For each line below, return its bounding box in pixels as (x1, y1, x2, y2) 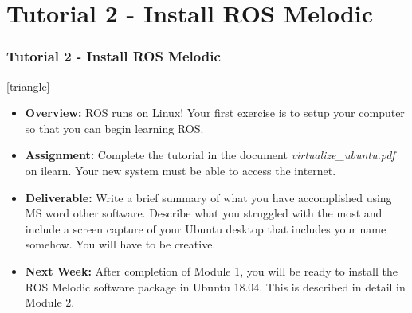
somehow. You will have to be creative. (25, 236, 216, 252)
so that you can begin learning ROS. (25, 119, 204, 136)
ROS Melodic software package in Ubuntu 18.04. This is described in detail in (25, 278, 406, 295)
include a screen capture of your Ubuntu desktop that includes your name (25, 220, 386, 237)
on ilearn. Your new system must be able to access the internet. (25, 162, 336, 178)
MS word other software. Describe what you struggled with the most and (25, 205, 383, 221)
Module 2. (25, 294, 75, 311)
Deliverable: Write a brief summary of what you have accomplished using (25, 189, 392, 205)
